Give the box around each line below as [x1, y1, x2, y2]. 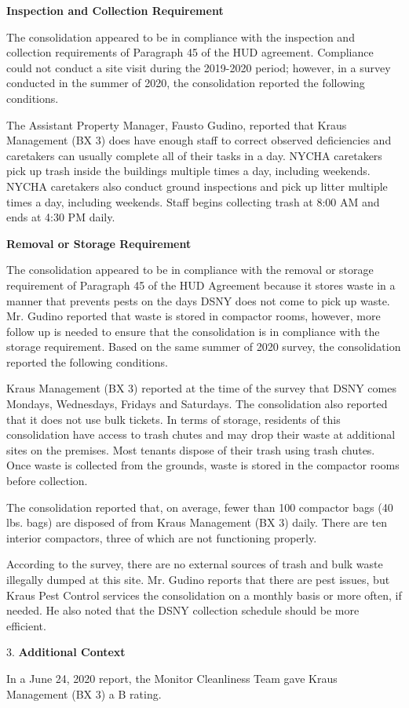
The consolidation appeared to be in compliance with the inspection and [6, 28, 355, 45]
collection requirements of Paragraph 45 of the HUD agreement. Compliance [6, 44, 374, 60]
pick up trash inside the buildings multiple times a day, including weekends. [6, 162, 371, 179]
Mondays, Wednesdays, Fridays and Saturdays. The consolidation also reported [6, 396, 388, 412]
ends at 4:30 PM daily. [6, 209, 115, 225]
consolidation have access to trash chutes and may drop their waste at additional [6, 426, 396, 443]
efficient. [6, 617, 46, 633]
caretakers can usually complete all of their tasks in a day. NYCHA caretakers [6, 147, 382, 163]
